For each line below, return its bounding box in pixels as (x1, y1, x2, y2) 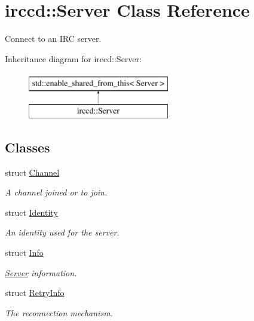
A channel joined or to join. (5, 186, 108, 198)
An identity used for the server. (5, 226, 120, 239)
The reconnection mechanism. (5, 306, 113, 319)
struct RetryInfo (5, 286, 65, 299)
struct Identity (5, 206, 58, 218)
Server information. (5, 266, 77, 279)
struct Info (5, 246, 44, 259)
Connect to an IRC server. (5, 32, 102, 45)
